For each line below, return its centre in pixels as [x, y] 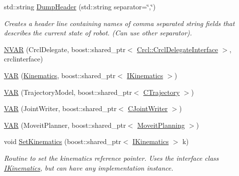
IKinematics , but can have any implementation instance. [89, 167]
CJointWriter [148, 108]
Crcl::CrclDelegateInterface [177, 49]
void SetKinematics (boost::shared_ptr [63, 141]
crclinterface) [24, 59]
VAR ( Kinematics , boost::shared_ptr [60, 75]
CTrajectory [162, 92]
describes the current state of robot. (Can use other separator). [98, 33]
